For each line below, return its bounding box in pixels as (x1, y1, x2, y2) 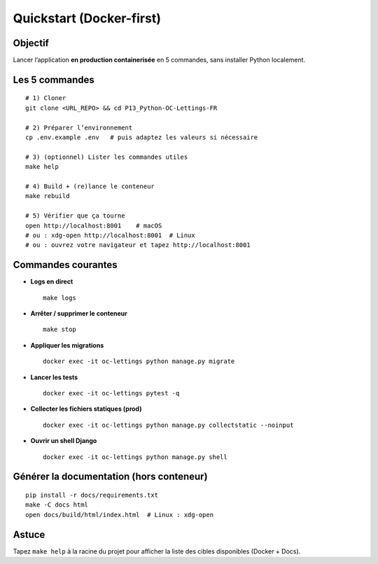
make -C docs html (25, 501, 89, 509)
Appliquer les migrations (30, 341, 104, 349)
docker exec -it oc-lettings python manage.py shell (43, 453, 227, 461)
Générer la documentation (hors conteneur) (13, 471, 208, 483)
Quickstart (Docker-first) (13, 10, 161, 26)
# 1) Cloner (25, 94, 66, 102)
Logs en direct (30, 277, 73, 286)
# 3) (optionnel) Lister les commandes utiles (25, 153, 188, 161)
